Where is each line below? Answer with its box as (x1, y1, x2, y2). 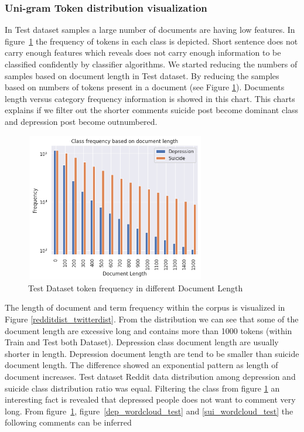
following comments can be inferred (5, 416, 132, 428)
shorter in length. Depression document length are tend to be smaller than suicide (5, 347, 299, 359)
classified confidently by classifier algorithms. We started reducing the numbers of (5, 58, 298, 70)
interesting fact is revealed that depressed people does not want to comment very (5, 393, 296, 406)
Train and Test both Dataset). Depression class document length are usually (5, 336, 279, 348)
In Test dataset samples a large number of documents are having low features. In (5, 23, 295, 36)
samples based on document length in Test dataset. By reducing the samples (5, 69, 279, 81)
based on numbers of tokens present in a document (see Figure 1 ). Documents (5, 81, 285, 93)
